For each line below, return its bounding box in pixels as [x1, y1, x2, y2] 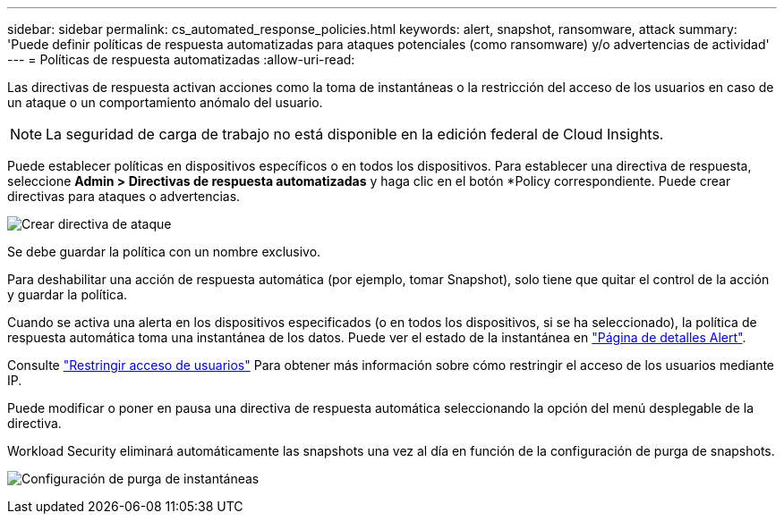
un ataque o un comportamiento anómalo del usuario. [7, 95, 323, 110]
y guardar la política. [7, 287, 128, 302]
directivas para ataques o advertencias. [7, 189, 241, 204]
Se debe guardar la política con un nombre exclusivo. [7, 244, 321, 259]
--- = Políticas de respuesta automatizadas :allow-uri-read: [7, 52, 355, 67]
